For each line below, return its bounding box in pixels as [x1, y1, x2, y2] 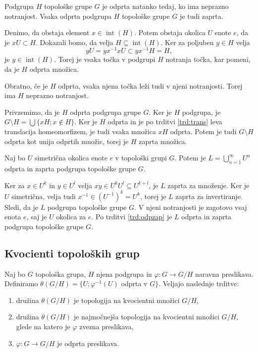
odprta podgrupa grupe [70, 106, 141, 117]
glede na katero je [16, 321, 70, 332]
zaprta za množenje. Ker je [167, 180, 250, 190]
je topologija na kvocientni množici [73, 295, 180, 305]
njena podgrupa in [96, 268, 152, 279]
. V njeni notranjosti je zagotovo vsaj [134, 201, 247, 212]
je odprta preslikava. [57, 338, 119, 348]
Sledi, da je [4, 201, 39, 212]
